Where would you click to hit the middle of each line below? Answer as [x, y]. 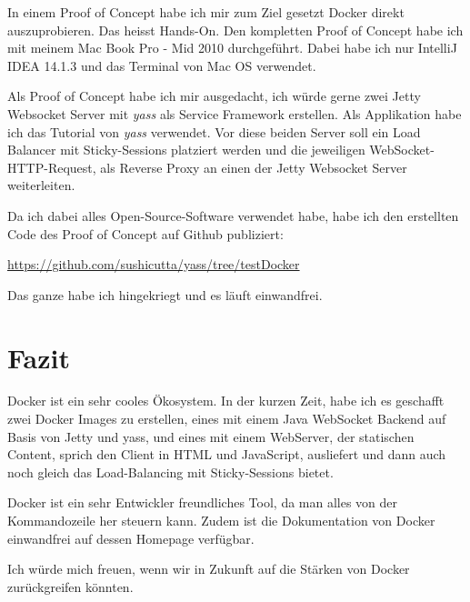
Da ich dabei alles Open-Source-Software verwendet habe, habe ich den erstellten [233, 215]
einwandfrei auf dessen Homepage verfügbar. [131, 538]
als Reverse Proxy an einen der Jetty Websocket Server [254, 167]
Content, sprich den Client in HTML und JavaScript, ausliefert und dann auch [227, 454]
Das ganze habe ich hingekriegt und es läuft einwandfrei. [165, 294]
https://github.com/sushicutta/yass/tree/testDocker [154, 264]
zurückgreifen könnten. [70, 586]
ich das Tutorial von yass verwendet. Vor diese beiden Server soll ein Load [214, 131]
